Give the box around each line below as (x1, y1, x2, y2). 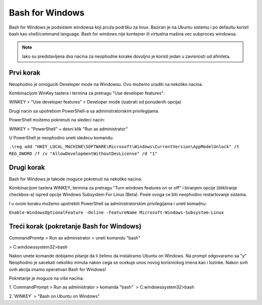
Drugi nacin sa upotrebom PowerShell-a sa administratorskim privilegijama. (9, 108, 160, 114)
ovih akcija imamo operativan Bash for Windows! (9, 266, 106, 272)
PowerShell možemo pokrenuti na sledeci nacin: (9, 117, 105, 123)
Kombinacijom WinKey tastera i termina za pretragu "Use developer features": (9, 90, 165, 96)
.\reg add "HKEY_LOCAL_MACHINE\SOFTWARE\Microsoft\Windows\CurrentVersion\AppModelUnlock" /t (9, 144, 240, 150)
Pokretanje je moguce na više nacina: (9, 275, 84, 281)
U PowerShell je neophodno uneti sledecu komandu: (9, 135, 114, 140)
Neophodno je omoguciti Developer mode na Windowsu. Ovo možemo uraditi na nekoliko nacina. (9, 81, 203, 87)
